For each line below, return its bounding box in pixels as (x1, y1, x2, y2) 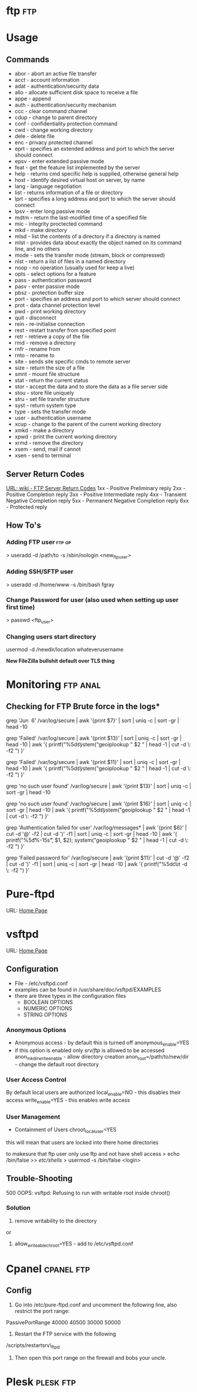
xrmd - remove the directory (14, 439, 84, 447)
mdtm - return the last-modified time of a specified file (14, 214, 147, 221)
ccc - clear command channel (14, 108, 88, 115)
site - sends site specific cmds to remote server (14, 358, 131, 365)
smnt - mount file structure (14, 371, 80, 378)
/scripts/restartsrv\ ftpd (6, 1341, 60, 1350)
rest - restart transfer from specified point (14, 327, 116, 334)
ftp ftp (6, 4, 37, 18)
